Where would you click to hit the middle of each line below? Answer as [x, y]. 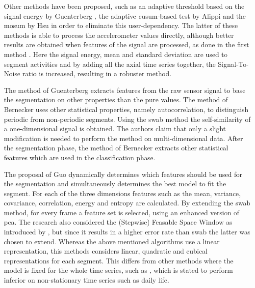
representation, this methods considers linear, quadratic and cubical [106, 251]
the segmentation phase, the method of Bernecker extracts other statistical [116, 148]
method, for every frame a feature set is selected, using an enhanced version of [122, 212]
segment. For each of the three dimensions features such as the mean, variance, [122, 193]
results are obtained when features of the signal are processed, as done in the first [127, 44]
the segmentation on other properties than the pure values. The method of [116, 100]
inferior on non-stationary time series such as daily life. [87, 280]
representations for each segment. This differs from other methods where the [119, 260]
